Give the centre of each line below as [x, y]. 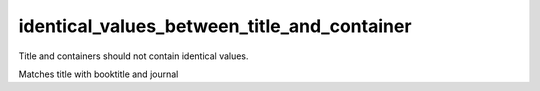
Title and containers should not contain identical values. [133, 56]
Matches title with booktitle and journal [98, 74]
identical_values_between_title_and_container [215, 26]
